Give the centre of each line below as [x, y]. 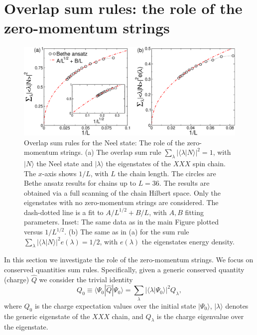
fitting [194, 212]
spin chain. [209, 163]
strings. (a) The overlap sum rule [111, 152]
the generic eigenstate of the [47, 316]
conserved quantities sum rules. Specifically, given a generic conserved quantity [124, 270]
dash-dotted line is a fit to [64, 212]
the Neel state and [64, 163]
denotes [237, 305]
